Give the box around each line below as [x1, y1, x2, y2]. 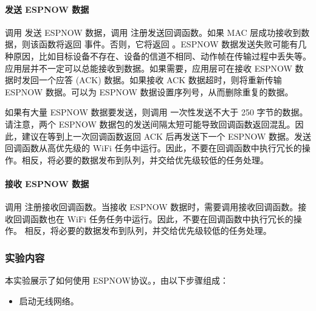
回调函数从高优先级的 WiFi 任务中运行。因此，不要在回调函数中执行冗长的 [5, 142, 302, 154]
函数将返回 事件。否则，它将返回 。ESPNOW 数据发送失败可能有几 [38, 38, 307, 50]
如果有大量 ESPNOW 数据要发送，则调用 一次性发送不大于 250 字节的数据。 [5, 106, 308, 118]
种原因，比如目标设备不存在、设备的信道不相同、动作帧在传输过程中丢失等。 [5, 49, 311, 62]
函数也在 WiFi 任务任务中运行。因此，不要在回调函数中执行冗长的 [30, 212, 294, 225]
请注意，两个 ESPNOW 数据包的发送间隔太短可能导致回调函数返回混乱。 [5, 117, 295, 130]
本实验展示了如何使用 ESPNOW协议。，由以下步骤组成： [5, 274, 228, 287]
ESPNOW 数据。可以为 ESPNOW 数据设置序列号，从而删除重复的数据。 [5, 85, 294, 98]
